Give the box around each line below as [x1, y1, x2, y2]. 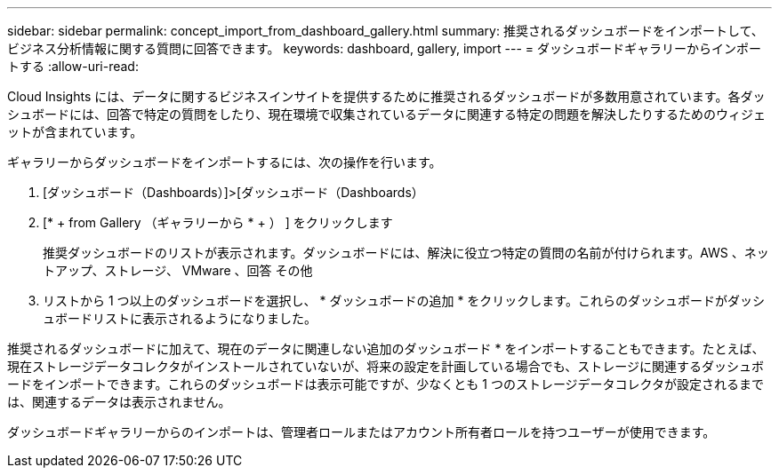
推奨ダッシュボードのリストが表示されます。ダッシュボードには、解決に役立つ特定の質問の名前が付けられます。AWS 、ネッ [43, 245, 769, 260]
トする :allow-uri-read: [7, 59, 139, 74]
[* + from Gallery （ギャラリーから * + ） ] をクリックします [43, 215, 393, 230]
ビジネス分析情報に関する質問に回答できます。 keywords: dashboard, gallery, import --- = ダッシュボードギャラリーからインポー [7, 41, 762, 56]
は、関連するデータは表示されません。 [7, 394, 231, 409]
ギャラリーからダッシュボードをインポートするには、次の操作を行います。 [7, 154, 442, 170]
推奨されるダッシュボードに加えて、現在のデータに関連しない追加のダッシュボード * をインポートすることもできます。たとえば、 [7, 341, 765, 356]
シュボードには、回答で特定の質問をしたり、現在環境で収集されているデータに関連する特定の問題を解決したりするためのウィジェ [7, 107, 767, 122]
